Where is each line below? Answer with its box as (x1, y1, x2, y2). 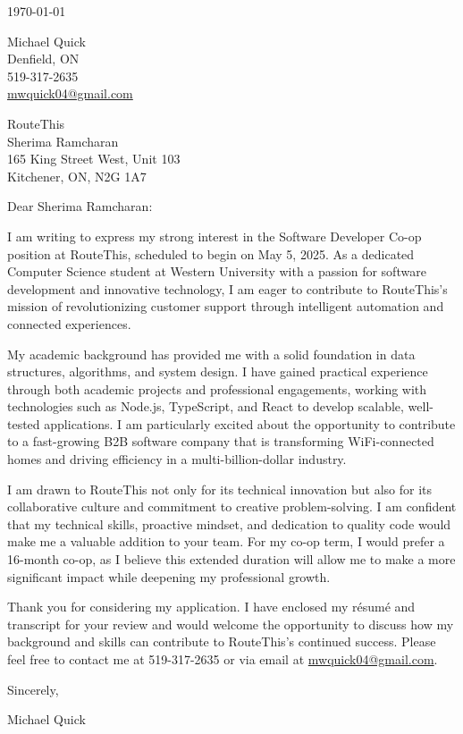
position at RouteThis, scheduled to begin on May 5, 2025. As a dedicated (7, 244, 415, 263)
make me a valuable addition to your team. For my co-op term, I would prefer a (7, 532, 445, 551)
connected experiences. (7, 314, 131, 333)
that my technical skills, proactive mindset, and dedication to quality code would (7, 514, 451, 533)
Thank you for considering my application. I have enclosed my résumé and (7, 597, 416, 616)
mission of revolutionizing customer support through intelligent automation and (7, 297, 444, 316)
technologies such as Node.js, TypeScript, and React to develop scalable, (7, 397, 404, 416)
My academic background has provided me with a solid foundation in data (7, 344, 416, 363)
